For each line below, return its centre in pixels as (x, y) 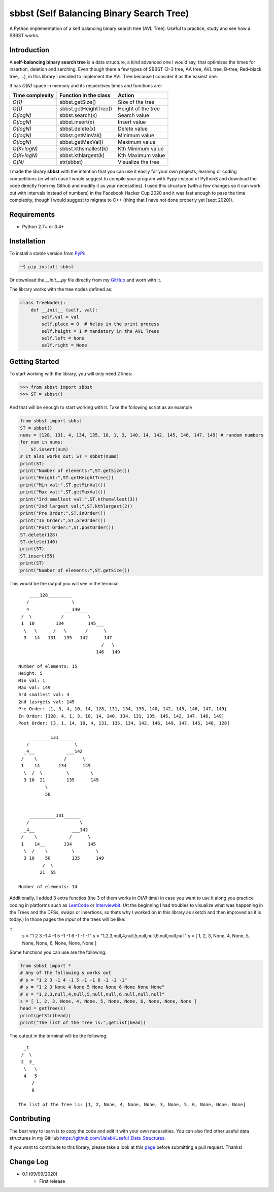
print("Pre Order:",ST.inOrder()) (63, 513)
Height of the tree (139, 109)
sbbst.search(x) (78, 115)
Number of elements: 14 (48, 886)
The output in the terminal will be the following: (58, 1036)
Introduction (29, 50)
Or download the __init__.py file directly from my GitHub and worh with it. (85, 280)
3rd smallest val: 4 (44, 695)
